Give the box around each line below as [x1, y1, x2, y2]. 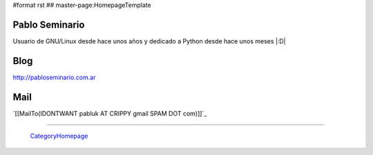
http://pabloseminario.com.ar [12, 73, 96, 81]
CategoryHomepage [30, 132, 88, 141]
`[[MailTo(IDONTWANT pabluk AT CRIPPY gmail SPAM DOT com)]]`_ [12, 109, 207, 117]
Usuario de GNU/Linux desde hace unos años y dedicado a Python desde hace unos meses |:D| [12, 37, 286, 45]
